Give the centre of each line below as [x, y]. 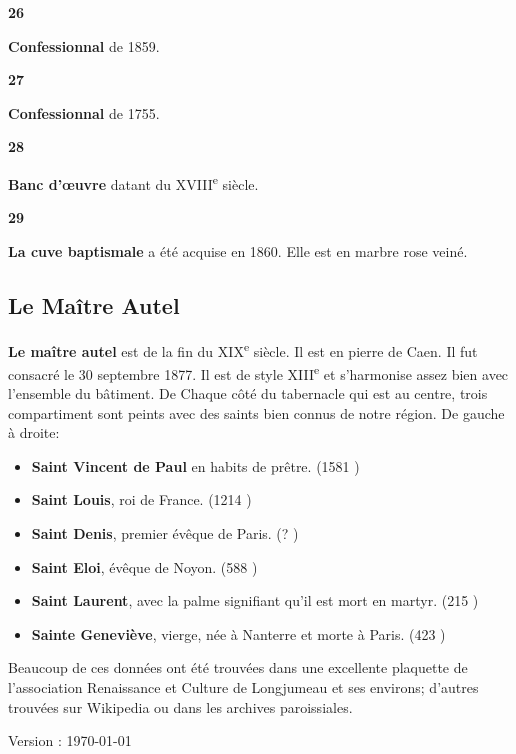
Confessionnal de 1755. [84, 112]
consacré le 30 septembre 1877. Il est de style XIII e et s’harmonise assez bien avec [258, 372]
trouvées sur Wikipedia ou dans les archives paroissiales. [180, 706]
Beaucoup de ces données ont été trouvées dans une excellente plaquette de [238, 667]
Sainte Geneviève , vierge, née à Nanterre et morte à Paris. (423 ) [238, 633]
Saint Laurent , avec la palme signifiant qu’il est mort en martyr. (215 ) [255, 600]
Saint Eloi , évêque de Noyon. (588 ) [144, 566]
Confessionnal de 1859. [84, 45]
